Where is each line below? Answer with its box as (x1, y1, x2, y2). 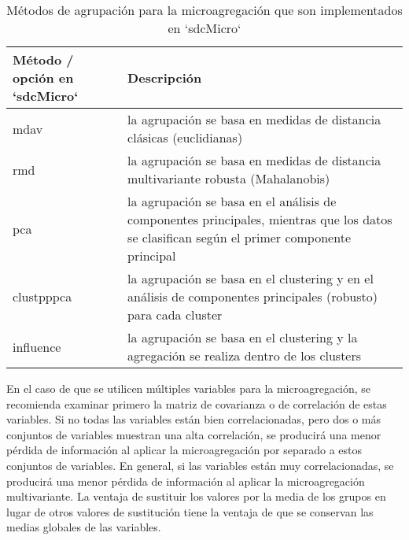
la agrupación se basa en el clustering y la (127, 328, 358, 346)
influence (13, 337, 61, 356)
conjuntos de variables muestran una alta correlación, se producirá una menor (6, 426, 381, 442)
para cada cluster (127, 305, 223, 324)
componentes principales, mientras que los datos (127, 210, 392, 228)
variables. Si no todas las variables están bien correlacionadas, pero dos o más (6, 411, 381, 427)
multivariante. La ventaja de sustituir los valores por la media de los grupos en (6, 488, 386, 505)
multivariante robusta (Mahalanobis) (127, 169, 330, 187)
